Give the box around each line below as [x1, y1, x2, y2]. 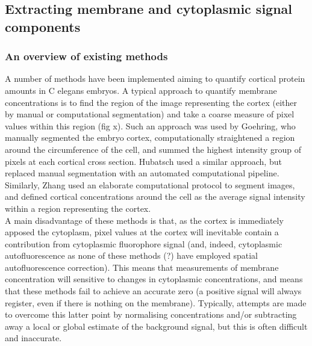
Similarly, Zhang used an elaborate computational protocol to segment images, [5, 178, 295, 191]
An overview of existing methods [5, 49, 168, 64]
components [5, 17, 81, 36]
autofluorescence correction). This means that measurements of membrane [5, 261, 279, 273]
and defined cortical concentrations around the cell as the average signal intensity [5, 190, 305, 203]
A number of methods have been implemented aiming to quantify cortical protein [5, 72, 305, 85]
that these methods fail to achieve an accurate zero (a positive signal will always [5, 285, 302, 297]
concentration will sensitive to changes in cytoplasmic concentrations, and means [5, 273, 303, 285]
